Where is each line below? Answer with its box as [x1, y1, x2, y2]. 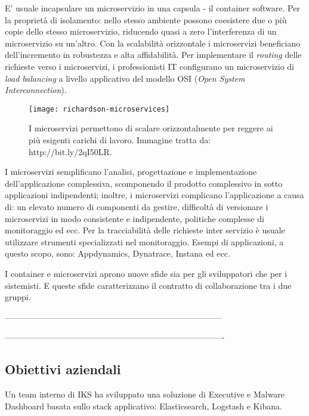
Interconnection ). [5, 84, 67, 96]
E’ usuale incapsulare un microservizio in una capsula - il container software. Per [5, 2, 300, 14]
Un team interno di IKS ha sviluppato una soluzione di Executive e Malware [5, 388, 285, 400]
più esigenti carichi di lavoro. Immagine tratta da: [29, 134, 211, 146]
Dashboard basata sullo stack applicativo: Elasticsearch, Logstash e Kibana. [5, 399, 282, 412]
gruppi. [5, 291, 31, 303]
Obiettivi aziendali [5, 360, 121, 378]
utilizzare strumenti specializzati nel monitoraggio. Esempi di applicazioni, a [5, 235, 284, 248]
